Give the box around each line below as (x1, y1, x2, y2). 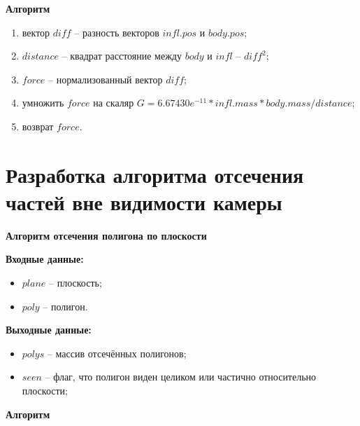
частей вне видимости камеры (6, 187, 282, 216)
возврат (22, 118, 54, 133)
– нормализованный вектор (48, 71, 163, 86)
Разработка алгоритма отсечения (6, 160, 304, 188)
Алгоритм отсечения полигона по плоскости (6, 228, 207, 242)
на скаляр (93, 95, 134, 110)
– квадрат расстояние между (62, 48, 182, 63)
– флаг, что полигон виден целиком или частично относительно (45, 369, 317, 384)
